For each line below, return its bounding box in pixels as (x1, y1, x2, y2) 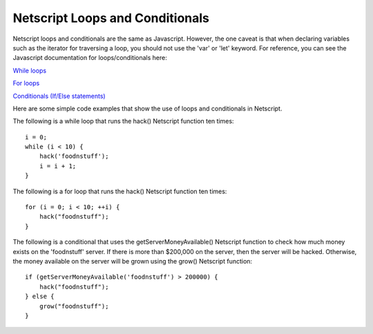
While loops (12, 66, 47, 75)
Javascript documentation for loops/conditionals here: (12, 54, 167, 62)
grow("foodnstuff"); (39, 302, 109, 310)
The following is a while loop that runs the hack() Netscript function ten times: (12, 117, 234, 126)
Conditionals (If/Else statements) (12, 92, 106, 100)
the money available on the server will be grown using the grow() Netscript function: (12, 257, 252, 265)
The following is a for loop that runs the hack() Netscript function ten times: (12, 187, 227, 195)
